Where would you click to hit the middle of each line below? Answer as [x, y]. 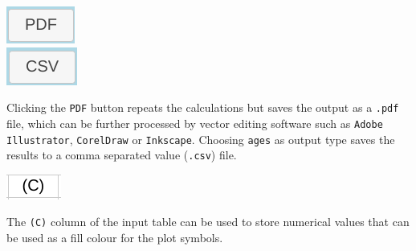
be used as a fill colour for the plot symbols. [115, 238]
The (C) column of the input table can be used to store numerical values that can [208, 222]
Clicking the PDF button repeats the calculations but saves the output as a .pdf [203, 107]
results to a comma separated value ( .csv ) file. [122, 155]
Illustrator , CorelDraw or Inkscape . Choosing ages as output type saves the [201, 139]
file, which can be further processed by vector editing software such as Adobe [195, 123]
